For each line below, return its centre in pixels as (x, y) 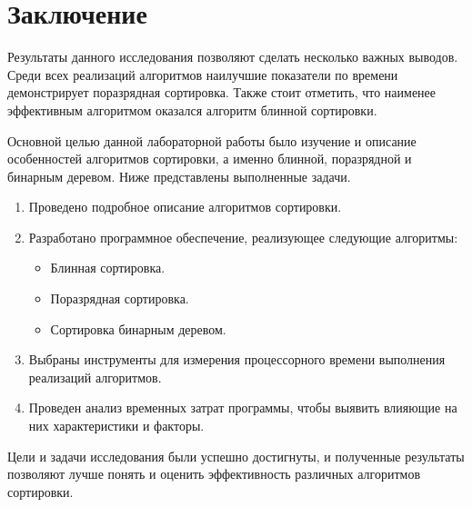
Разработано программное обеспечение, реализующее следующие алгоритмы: (243, 237)
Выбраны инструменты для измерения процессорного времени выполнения (237, 359)
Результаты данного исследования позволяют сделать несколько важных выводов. (233, 57)
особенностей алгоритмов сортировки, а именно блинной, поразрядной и (210, 159)
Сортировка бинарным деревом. (138, 328)
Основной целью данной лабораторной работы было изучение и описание (212, 140)
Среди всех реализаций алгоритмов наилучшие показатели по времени (203, 74)
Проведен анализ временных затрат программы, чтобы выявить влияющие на (243, 408)
